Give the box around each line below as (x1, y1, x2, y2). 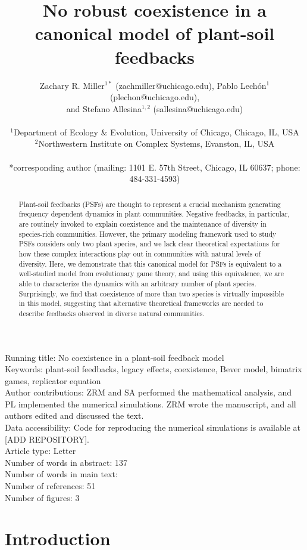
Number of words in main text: (5, 468, 118, 480)
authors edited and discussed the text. (5, 409, 144, 422)
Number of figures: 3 (5, 491, 80, 503)
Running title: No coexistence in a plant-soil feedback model (5, 351, 224, 363)
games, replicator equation (5, 374, 101, 387)
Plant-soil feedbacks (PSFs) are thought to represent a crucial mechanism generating (18, 199, 281, 209)
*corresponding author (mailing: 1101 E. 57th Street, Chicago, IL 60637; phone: (9, 160, 300, 173)
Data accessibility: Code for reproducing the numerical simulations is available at (5, 421, 300, 434)
